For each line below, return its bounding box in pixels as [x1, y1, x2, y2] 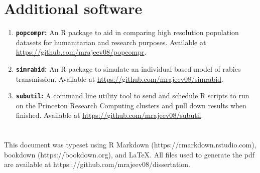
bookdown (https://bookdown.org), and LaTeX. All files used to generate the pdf [4, 149, 255, 159]
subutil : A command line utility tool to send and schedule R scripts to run [16, 90, 249, 101]
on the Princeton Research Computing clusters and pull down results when [16, 100, 246, 110]
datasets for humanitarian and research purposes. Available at [16, 37, 206, 47]
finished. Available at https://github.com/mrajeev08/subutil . [16, 110, 203, 120]
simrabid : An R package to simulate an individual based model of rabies [16, 63, 241, 74]
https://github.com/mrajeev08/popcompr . [16, 47, 147, 57]
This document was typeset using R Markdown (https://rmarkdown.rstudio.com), [4, 139, 256, 150]
